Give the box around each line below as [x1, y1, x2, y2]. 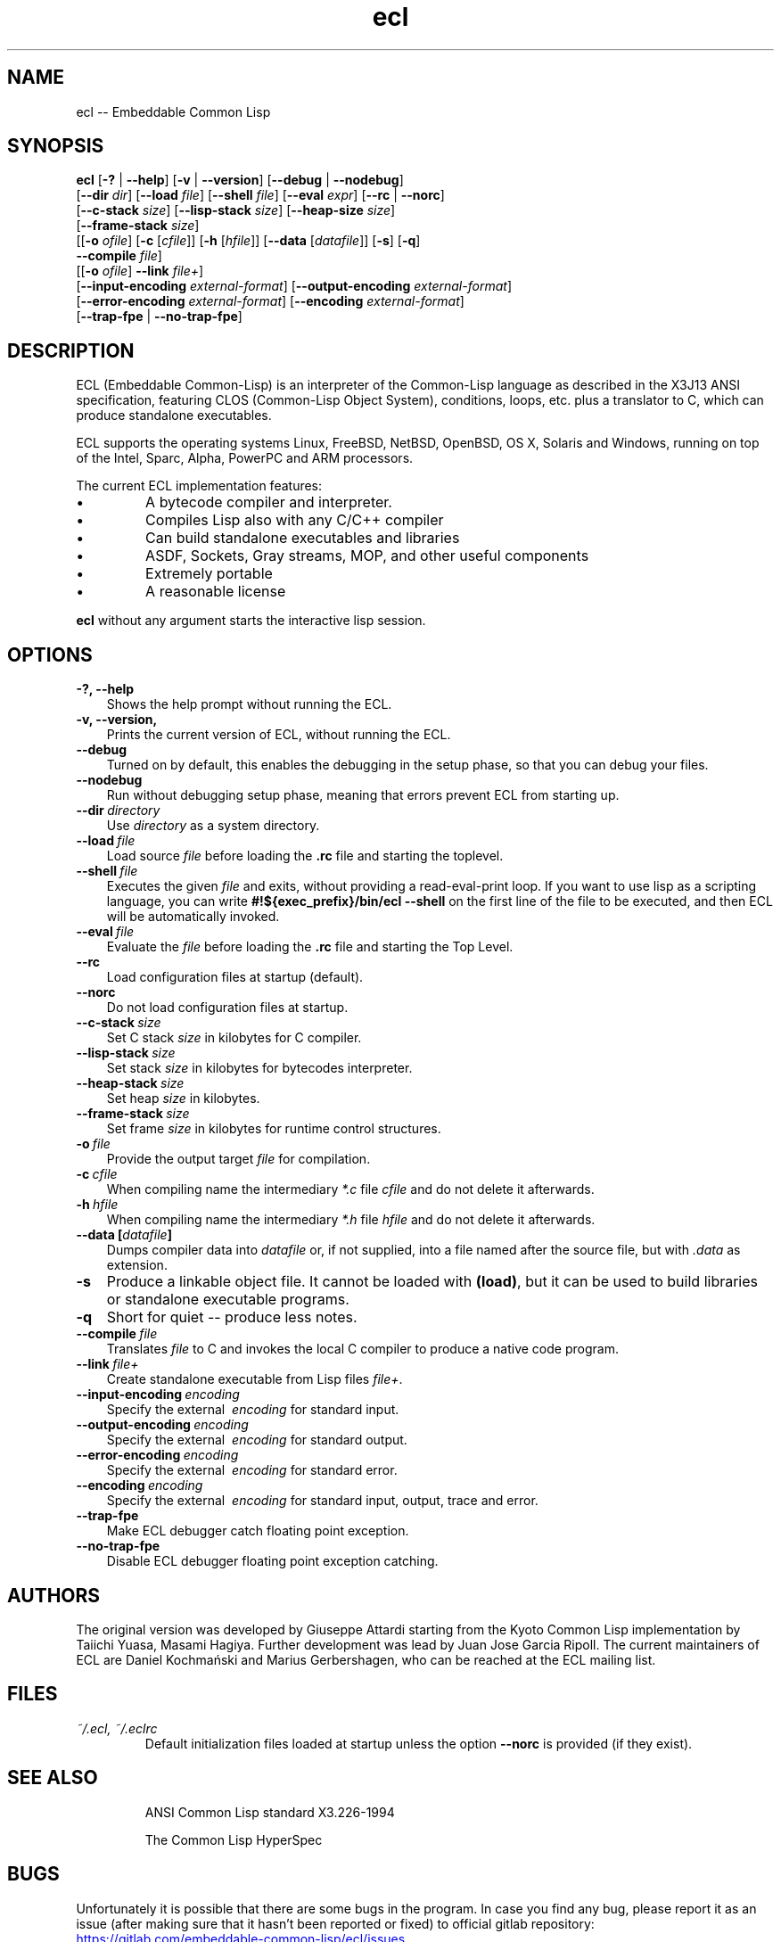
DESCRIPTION [7, 339, 135, 362]
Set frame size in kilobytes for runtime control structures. [106, 1121, 441, 1137]
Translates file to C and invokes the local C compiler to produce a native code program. [106, 1341, 619, 1357]
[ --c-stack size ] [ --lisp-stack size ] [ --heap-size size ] [76, 202, 396, 218]
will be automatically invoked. [106, 909, 280, 925]
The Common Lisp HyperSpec [144, 1831, 323, 1847]
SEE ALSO [7, 1766, 98, 1790]
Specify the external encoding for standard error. [106, 1462, 398, 1478]
